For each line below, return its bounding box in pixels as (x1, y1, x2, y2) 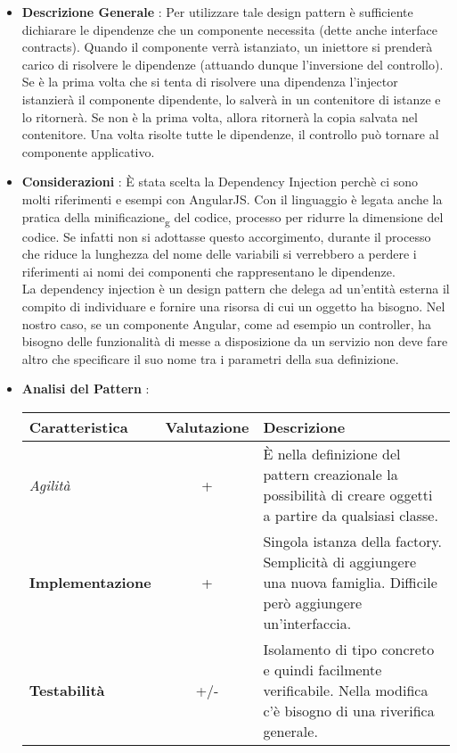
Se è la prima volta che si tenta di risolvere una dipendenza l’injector (21, 72, 398, 91)
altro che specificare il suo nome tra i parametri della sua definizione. (21, 349, 399, 368)
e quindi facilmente (263, 659, 382, 680)
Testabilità (29, 680, 105, 700)
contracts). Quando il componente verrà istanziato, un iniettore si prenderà (21, 37, 433, 56)
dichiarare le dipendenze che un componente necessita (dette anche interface (21, 20, 437, 38)
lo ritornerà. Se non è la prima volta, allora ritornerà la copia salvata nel (21, 107, 418, 126)
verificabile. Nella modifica (263, 680, 428, 700)
